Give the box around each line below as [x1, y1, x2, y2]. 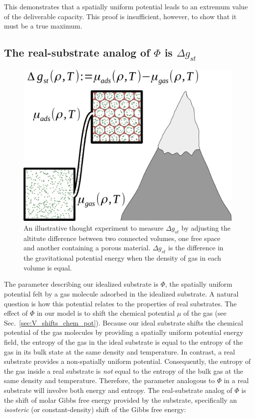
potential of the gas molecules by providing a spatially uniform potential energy [4, 327, 244, 337]
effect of [4, 308, 28, 318]
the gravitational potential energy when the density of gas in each [24, 253, 221, 263]
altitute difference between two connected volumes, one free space [24, 233, 221, 243]
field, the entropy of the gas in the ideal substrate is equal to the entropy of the [4, 336, 243, 347]
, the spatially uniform [165, 279, 232, 289]
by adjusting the [181, 223, 231, 233]
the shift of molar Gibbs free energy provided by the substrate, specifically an [4, 394, 237, 405]
